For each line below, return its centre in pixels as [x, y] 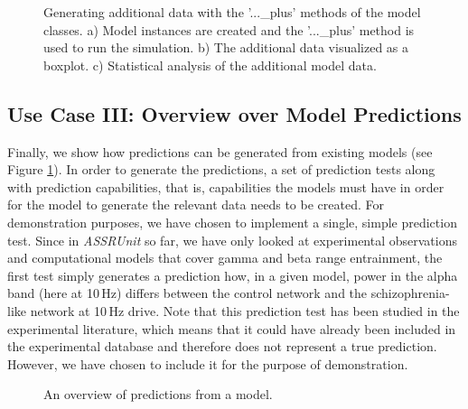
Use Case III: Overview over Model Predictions [234, 113]
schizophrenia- [410, 293]
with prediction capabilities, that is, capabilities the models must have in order [226, 186]
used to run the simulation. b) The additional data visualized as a [226, 47]
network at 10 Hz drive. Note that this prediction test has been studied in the [245, 310]
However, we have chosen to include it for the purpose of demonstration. [208, 363]
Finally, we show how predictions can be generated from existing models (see [220, 151]
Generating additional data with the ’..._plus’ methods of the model [232, 12]
